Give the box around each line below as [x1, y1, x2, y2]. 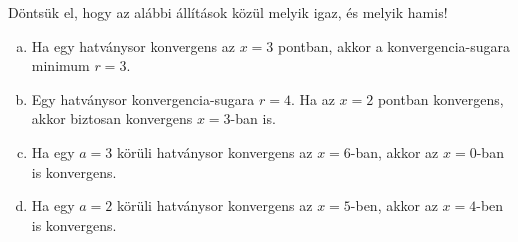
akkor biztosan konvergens [31, 108, 193, 129]
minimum [31, 55, 90, 76]
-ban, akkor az [350, 141, 439, 162]
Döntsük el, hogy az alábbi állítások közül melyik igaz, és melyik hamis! [8, 2, 448, 22]
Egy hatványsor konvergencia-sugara [31, 88, 255, 109]
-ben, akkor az [350, 195, 438, 216]
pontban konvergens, [377, 88, 504, 109]
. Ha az [290, 88, 335, 109]
